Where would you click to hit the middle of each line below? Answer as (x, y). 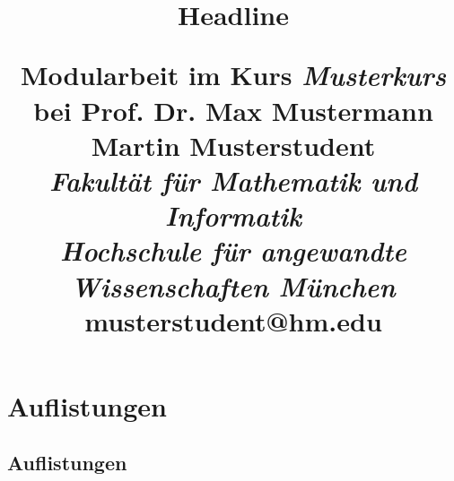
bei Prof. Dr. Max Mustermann (233, 110)
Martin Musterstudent (233, 145)
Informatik (233, 216)
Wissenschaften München (233, 286)
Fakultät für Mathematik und (233, 180)
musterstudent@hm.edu (233, 320)
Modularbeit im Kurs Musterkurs (233, 75)
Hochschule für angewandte (233, 251)
